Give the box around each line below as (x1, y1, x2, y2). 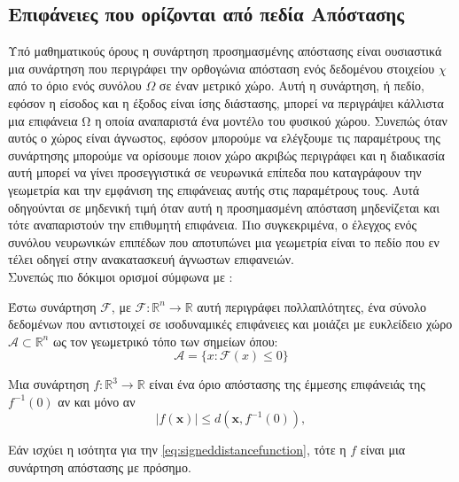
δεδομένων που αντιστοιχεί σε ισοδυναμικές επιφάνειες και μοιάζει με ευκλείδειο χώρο (8, 315, 453, 333)
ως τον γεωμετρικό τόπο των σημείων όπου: (52, 331, 278, 350)
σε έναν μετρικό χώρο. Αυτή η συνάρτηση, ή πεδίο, (159, 76, 425, 95)
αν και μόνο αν (58, 392, 136, 410)
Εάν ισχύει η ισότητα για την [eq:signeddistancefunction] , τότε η (8, 440, 346, 459)
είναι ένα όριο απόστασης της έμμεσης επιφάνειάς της (149, 375, 425, 393)
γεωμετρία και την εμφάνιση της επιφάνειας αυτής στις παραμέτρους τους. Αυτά (8, 180, 420, 198)
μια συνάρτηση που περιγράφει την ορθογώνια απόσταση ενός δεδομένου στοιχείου (8, 58, 435, 77)
